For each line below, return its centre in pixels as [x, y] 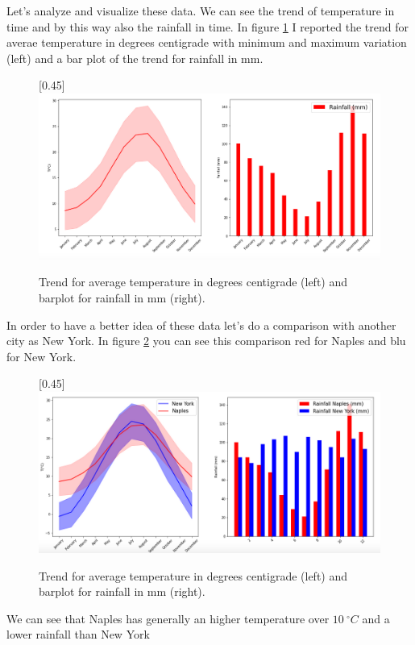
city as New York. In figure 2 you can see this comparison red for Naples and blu [206, 341]
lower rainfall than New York [78, 634]
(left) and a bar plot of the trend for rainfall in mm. [135, 58]
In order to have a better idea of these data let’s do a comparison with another [201, 325]
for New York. [41, 356]
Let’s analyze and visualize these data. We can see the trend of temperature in [201, 10]
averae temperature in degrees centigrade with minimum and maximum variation [207, 42]
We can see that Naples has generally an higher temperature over [168, 618]
